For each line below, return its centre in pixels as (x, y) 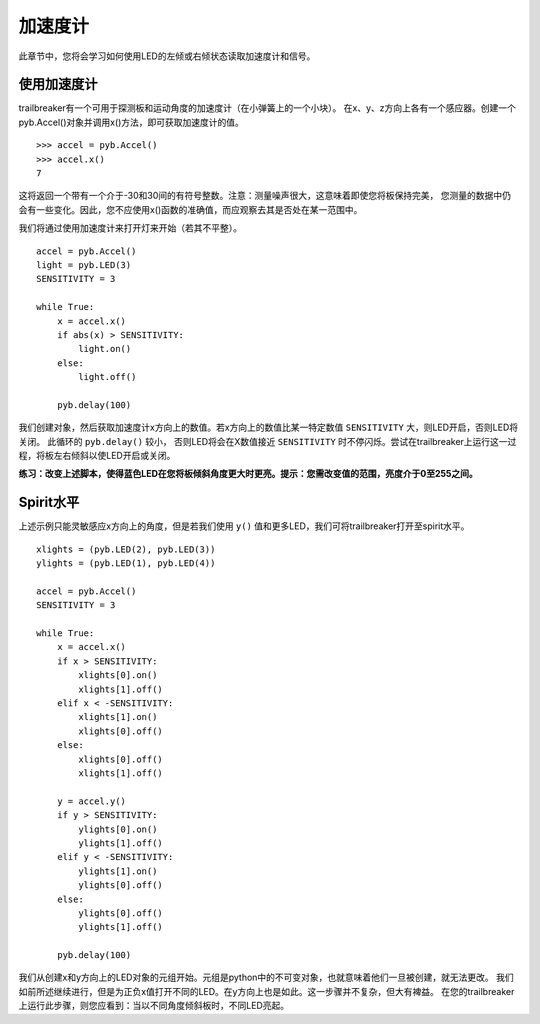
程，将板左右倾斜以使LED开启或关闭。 (97, 456)
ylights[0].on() (118, 829)
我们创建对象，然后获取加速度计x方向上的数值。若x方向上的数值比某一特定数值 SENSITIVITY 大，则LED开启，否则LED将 (268, 427)
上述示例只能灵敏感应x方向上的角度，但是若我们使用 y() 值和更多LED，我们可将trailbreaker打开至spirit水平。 (244, 526)
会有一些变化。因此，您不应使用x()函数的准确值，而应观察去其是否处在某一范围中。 (190, 209)
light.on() (105, 349)
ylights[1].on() (118, 871)
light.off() (107, 377)
